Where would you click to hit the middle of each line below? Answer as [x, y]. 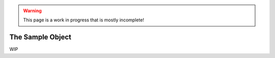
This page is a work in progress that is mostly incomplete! [84, 20]
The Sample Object [40, 37]
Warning [32, 11]
